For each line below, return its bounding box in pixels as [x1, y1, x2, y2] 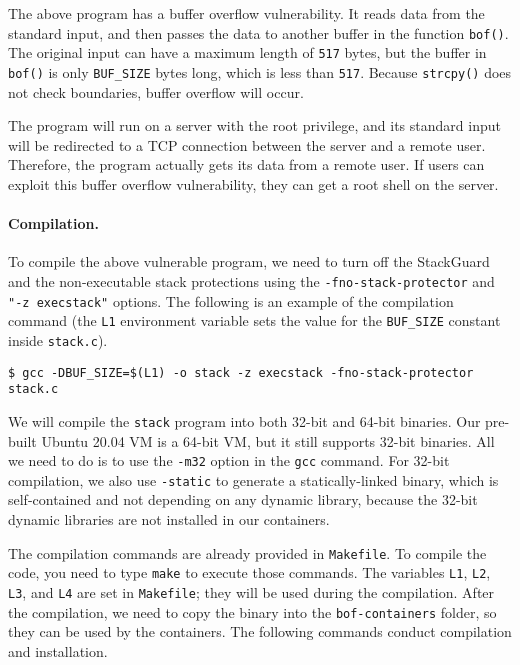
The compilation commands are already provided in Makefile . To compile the [8, 542, 487, 563]
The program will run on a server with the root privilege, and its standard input [8, 115, 501, 136]
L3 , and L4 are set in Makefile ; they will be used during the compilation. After [8, 581, 495, 602]
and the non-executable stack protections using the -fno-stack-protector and [8, 270, 495, 291]
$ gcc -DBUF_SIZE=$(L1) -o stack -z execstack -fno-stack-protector [8, 365, 474, 380]
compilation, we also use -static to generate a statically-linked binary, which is [8, 469, 499, 490]
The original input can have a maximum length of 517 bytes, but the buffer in [8, 42, 487, 63]
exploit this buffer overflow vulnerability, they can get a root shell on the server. [8, 173, 499, 194]
